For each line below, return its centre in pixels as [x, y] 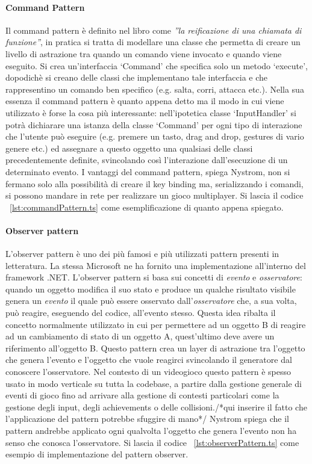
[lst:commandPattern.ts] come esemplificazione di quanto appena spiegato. [147, 207]
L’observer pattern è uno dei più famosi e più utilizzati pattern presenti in [142, 254]
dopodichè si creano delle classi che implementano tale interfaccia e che [137, 77]
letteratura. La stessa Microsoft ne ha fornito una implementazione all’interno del [156, 265]
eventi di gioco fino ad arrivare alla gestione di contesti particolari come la [142, 395]
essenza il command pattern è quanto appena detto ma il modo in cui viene [145, 101]
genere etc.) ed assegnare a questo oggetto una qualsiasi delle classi [129, 148]
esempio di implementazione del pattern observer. [97, 454]
